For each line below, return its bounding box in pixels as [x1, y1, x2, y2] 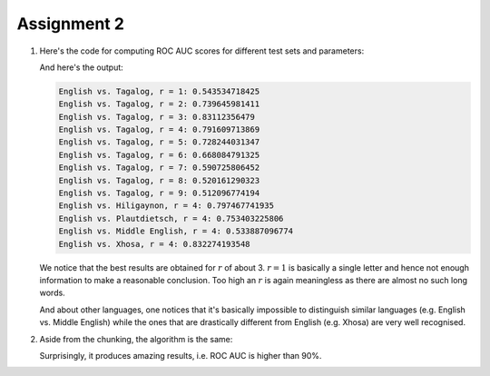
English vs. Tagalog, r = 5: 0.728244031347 [58, 137, 260, 147]
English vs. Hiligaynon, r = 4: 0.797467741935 [58, 201, 274, 211]
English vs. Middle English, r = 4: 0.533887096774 [58, 226, 294, 236]
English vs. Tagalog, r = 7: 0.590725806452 [58, 163, 260, 173]
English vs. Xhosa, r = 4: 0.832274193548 [58, 239, 250, 249]
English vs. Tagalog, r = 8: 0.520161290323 [58, 175, 260, 185]
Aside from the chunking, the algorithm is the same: [39, 333, 233, 344]
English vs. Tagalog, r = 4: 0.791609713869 [58, 124, 260, 135]
